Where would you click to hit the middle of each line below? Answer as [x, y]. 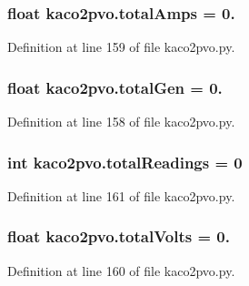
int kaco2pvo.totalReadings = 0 [125, 162]
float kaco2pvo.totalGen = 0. [115, 87]
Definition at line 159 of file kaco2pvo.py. [121, 47]
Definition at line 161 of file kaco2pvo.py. [121, 195]
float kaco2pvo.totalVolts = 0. [119, 236]
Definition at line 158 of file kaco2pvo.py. [121, 122]
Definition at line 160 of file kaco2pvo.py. [121, 270]
